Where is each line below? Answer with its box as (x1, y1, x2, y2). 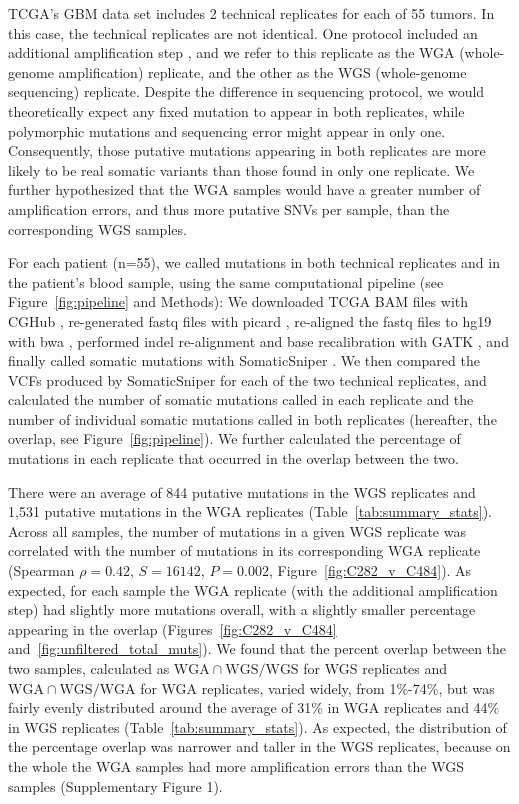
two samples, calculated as (8, 658, 170, 678)
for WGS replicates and (303, 658, 448, 678)
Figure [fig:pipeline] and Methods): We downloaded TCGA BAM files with (8, 291, 469, 312)
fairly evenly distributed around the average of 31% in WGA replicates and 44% (8, 697, 500, 718)
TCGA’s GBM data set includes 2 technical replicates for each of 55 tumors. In (8, 3, 495, 23)
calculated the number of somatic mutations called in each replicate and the (8, 389, 474, 410)
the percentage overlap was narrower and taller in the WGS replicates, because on (8, 736, 511, 757)
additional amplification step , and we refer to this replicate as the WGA (8, 42, 455, 63)
